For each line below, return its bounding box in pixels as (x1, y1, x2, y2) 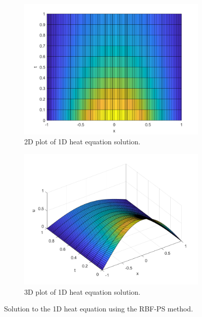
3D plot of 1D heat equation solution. (24, 286, 140, 297)
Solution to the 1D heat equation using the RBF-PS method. (4, 303, 193, 314)
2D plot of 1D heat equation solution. (24, 136, 140, 147)
